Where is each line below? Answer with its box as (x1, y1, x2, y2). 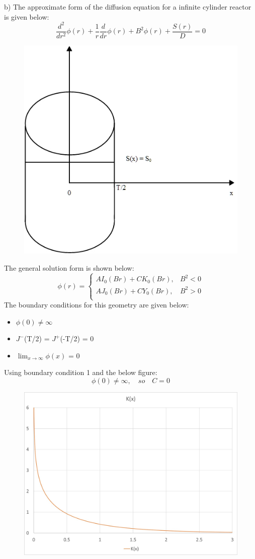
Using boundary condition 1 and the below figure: (4, 367, 157, 378)
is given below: (4, 11, 49, 22)
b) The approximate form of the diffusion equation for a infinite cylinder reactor (4, 2, 251, 12)
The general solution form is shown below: (4, 262, 134, 273)
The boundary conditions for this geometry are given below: (4, 299, 189, 310)
